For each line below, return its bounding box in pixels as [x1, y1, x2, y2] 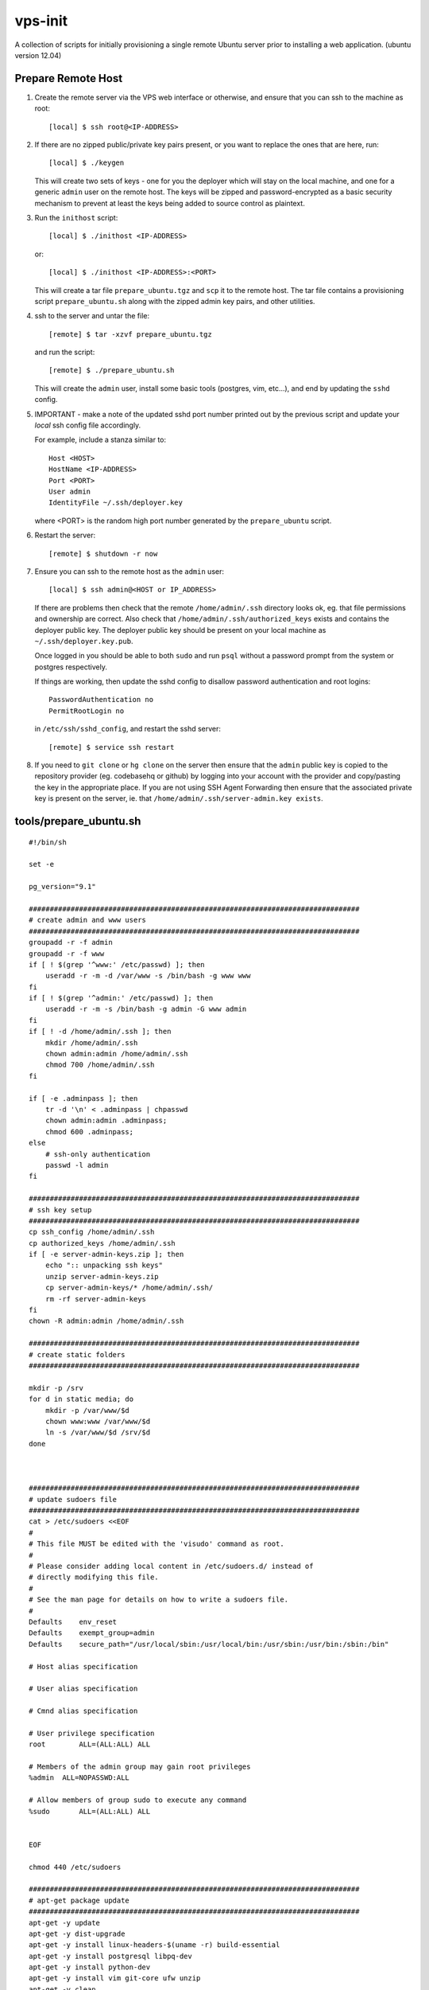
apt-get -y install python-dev [29, 1963, 151, 1972]
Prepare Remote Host [14, 72, 123, 85]
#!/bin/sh [29, 837, 67, 847]
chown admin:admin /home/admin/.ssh [44, 1049, 188, 1059]
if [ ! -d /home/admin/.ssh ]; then [29, 1027, 172, 1036]
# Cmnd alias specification [29, 1707, 138, 1715]
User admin [48, 487, 91, 496]
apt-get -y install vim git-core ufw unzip [29, 1974, 201, 1983]
